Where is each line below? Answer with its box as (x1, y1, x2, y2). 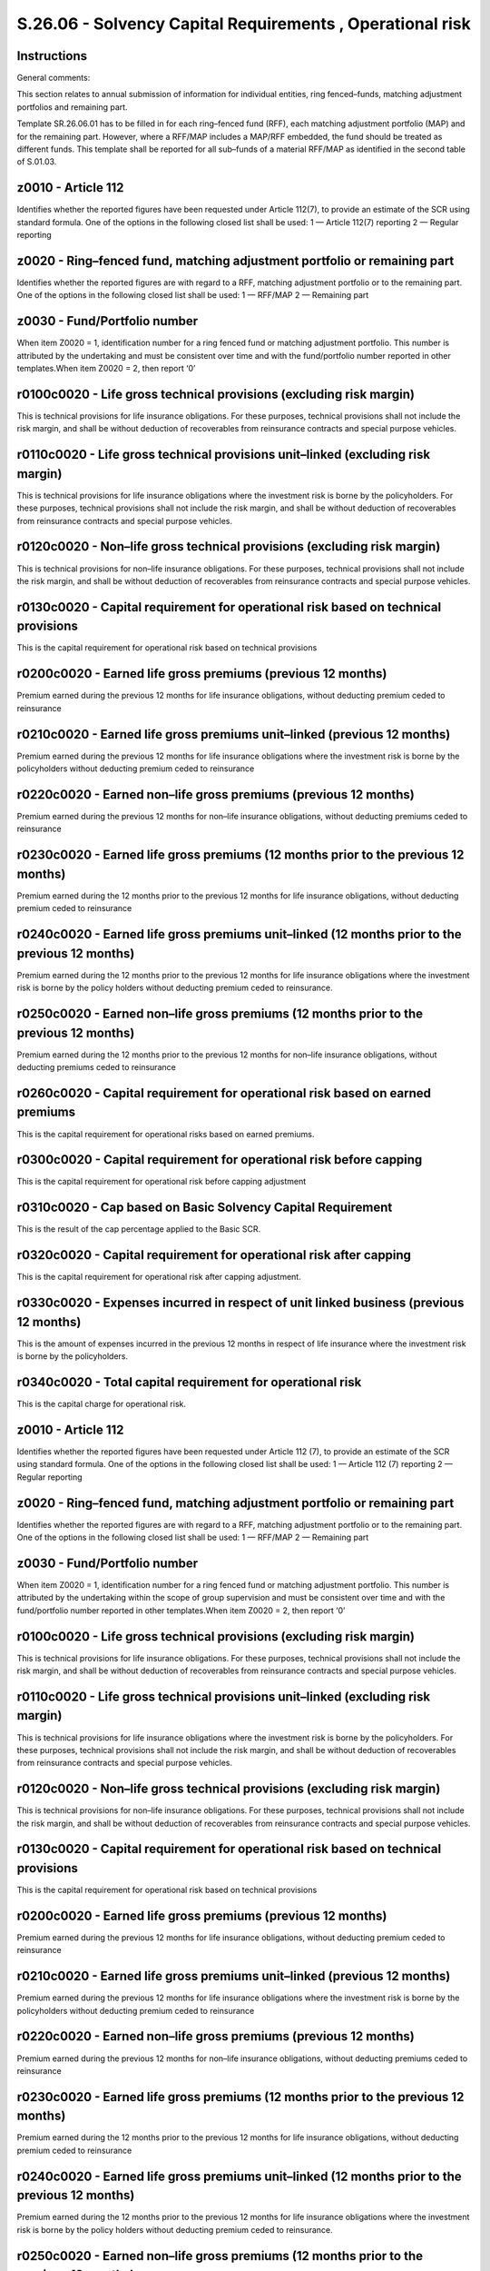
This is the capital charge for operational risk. (16, 1399, 186, 1410)
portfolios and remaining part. (16, 101, 128, 113)
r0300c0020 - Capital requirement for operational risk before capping (16, 1152, 423, 1167)
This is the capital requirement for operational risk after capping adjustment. (16, 1272, 301, 1283)
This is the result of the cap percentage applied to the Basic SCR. (16, 1224, 261, 1235)
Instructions (16, 48, 88, 64)
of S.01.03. (16, 156, 57, 167)
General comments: (16, 73, 91, 84)
